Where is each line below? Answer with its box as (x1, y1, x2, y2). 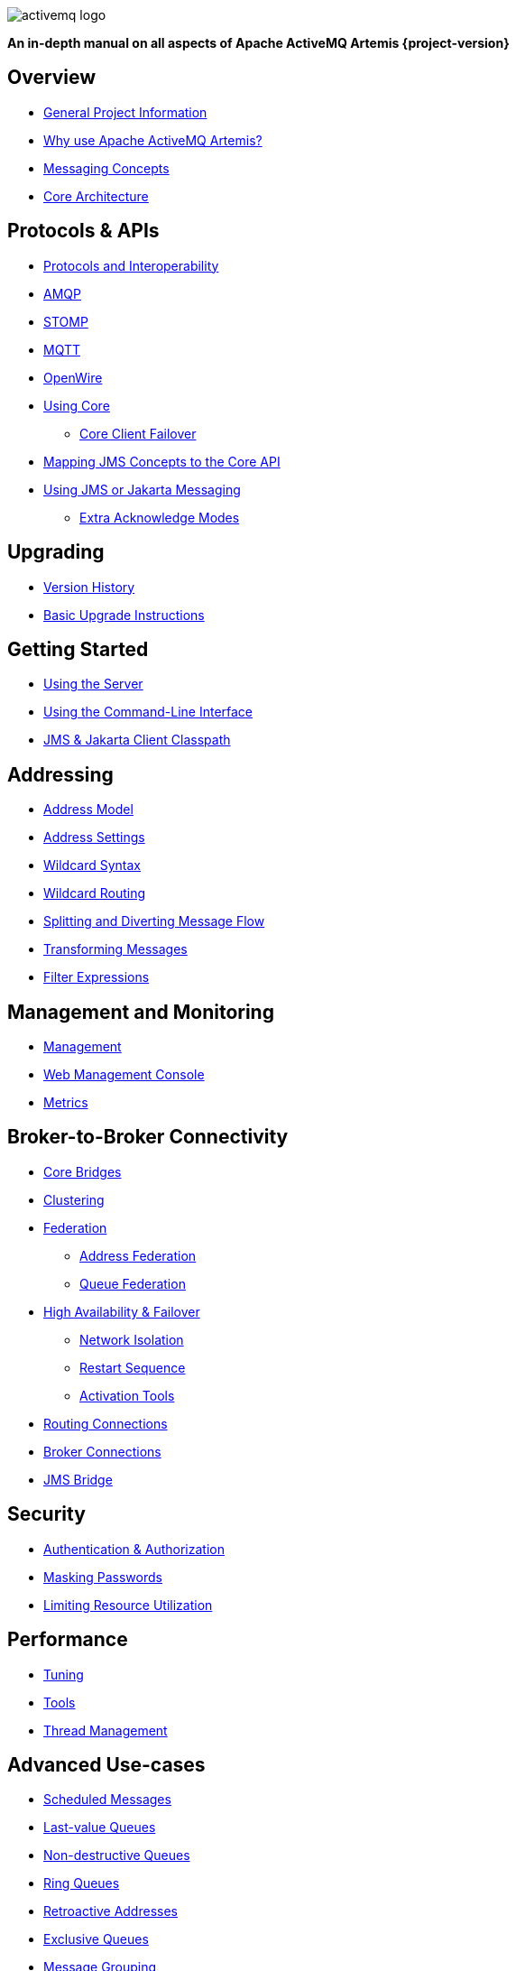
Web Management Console (43, 1067, 205, 1083)
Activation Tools (79, 1387, 175, 1403)
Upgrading (7, 541, 105, 564)
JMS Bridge (43, 1471, 113, 1487)
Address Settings (43, 829, 145, 846)
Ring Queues (43, 1875, 120, 1892)
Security (7, 1503, 86, 1526)
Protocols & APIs (7, 219, 160, 243)
